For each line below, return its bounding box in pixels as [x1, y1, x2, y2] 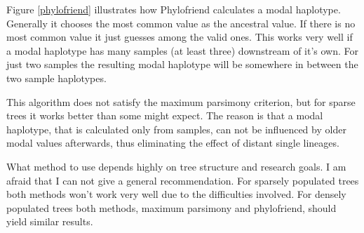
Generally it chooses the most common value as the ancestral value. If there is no [6, 15, 356, 30]
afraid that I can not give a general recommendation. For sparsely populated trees [6, 173, 359, 187]
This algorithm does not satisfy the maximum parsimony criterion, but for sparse [6, 94, 356, 109]
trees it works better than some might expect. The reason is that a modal [6, 108, 323, 123]
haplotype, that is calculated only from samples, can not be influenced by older [6, 121, 346, 136]
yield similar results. [6, 214, 93, 229]
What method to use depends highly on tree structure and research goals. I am [6, 159, 346, 173]
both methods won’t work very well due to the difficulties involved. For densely [6, 187, 346, 201]
